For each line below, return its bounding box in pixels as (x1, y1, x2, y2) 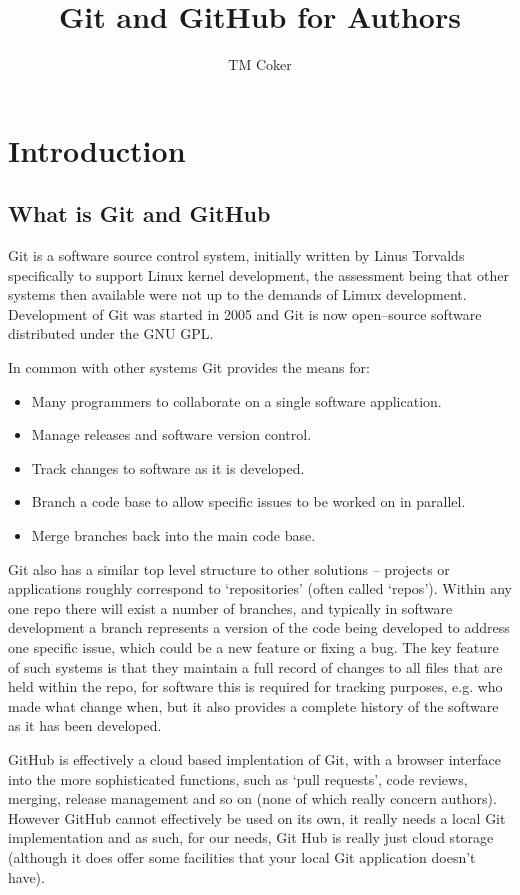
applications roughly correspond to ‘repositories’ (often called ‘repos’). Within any (8, 578, 512, 599)
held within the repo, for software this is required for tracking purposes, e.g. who (8, 676, 503, 697)
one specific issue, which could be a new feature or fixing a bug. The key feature (8, 637, 499, 658)
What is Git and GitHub (8, 198, 271, 229)
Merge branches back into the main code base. (31, 525, 316, 546)
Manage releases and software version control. (31, 424, 312, 445)
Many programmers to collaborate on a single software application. (31, 390, 442, 411)
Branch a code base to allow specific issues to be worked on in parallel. (31, 491, 466, 512)
